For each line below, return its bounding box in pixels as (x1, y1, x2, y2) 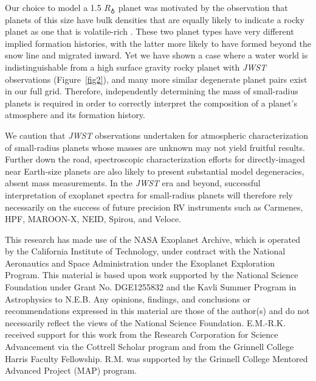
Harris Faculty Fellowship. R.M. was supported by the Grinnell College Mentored (5, 352, 308, 365)
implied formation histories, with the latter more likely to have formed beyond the (5, 37, 311, 49)
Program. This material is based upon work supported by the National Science (5, 268, 298, 281)
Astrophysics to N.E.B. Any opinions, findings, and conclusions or (5, 292, 250, 305)
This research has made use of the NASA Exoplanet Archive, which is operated (5, 232, 301, 245)
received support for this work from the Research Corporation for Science (5, 328, 278, 341)
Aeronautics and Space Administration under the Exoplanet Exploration (5, 256, 275, 269)
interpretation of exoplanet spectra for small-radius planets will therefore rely (5, 188, 293, 201)
